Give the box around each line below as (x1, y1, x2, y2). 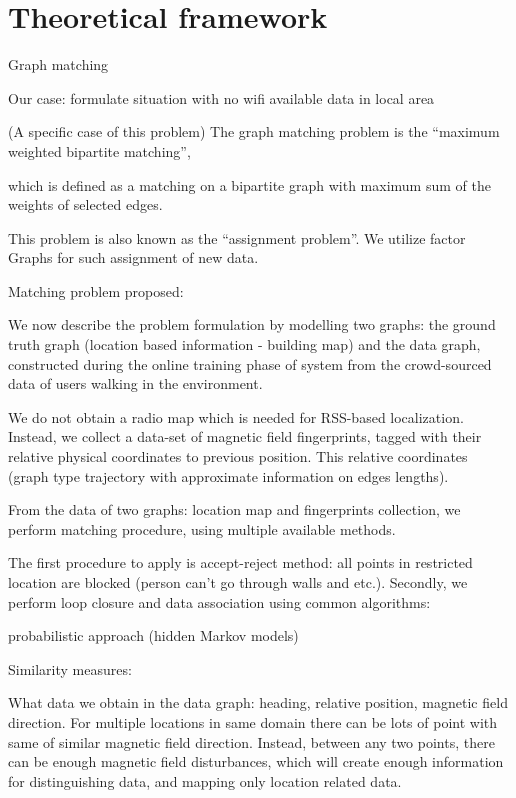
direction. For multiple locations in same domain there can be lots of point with (8, 711, 498, 732)
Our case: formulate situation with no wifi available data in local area (8, 87, 435, 108)
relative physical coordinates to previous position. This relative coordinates (8, 446, 468, 467)
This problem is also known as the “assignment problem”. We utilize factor (8, 227, 466, 248)
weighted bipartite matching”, (8, 140, 191, 161)
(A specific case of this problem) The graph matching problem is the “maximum (8, 121, 500, 142)
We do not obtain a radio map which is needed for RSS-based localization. (8, 406, 464, 427)
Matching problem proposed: (8, 280, 184, 301)
